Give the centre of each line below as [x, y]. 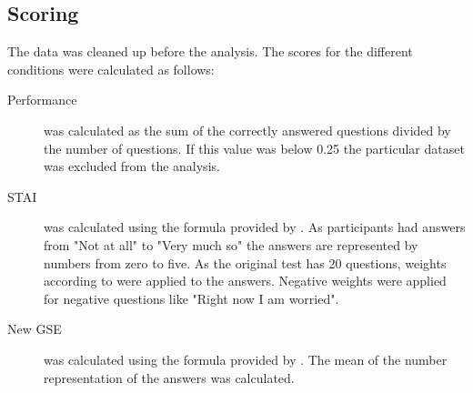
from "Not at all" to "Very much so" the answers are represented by [231, 244]
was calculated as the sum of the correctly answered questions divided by [247, 130]
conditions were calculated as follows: [111, 69]
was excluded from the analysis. [132, 166]
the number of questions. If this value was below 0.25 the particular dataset [254, 148]
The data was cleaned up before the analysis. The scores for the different [210, 51]
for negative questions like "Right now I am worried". [191, 298]
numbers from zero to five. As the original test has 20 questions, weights [245, 262]
